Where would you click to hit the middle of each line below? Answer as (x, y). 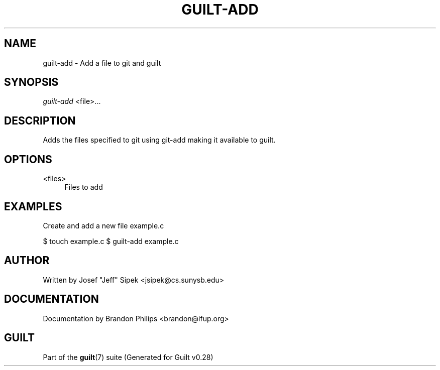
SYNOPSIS (31, 82)
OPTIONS (28, 159)
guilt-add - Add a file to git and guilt (102, 63)
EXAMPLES (33, 206)
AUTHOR (27, 261)
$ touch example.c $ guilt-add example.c (111, 241)
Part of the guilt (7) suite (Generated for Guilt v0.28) (128, 357)
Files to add (84, 187)
